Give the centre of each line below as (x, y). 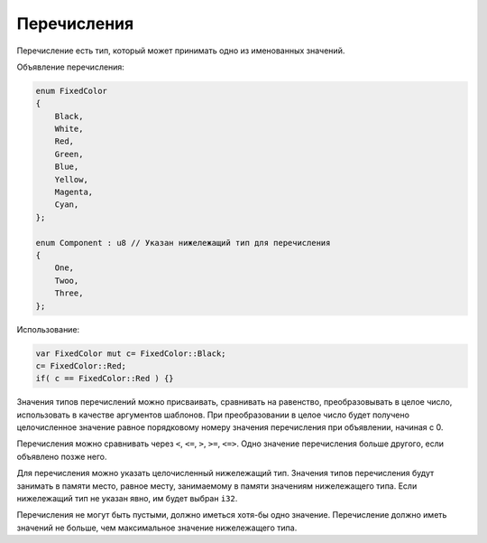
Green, (69, 154)
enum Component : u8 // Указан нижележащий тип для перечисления (183, 243)
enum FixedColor (72, 91)
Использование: (48, 329)
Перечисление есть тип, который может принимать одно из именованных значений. (181, 51)
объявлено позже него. (62, 456)
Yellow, (72, 179)
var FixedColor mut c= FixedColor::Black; (131, 353)
